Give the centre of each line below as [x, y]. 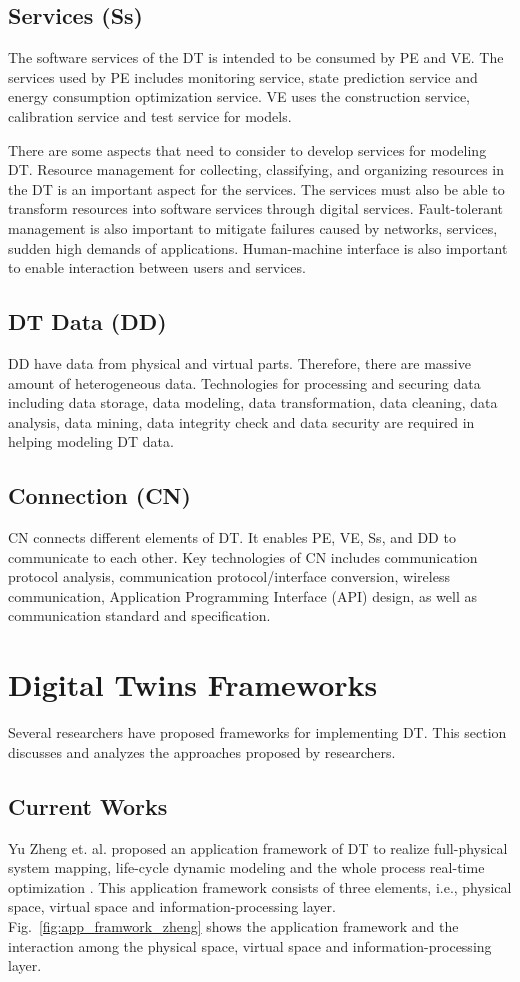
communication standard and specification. [139, 615]
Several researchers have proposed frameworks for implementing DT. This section [257, 732]
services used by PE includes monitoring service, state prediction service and [243, 76]
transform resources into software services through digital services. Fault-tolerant [256, 208]
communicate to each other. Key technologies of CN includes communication [243, 556]
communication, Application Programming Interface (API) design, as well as [242, 595]
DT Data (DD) [87, 321]
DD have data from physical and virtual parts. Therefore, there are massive [239, 362]
